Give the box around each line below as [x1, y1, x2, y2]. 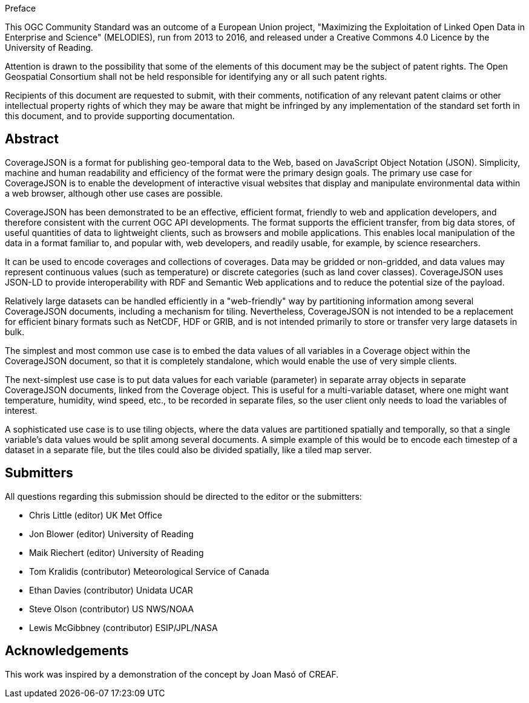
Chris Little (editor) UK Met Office [29, 509, 162, 520]
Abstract [5, 131, 59, 147]
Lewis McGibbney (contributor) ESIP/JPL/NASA [29, 622, 218, 633]
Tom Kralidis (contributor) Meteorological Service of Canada [29, 566, 269, 577]
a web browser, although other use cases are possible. [5, 188, 223, 198]
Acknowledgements [5, 643, 129, 659]
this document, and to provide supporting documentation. [5, 111, 235, 121]
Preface [5, 3, 36, 13]
